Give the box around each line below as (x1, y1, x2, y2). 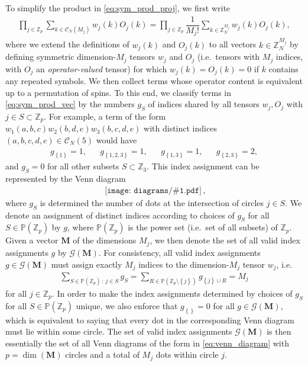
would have (96, 133, 137, 146)
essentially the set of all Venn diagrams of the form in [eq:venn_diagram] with (5, 336, 289, 349)
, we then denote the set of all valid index (150, 234, 300, 246)
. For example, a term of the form (44, 110, 166, 122)
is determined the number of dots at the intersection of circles (40, 196, 264, 208)
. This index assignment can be (147, 160, 260, 172)
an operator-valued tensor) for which (36, 62, 167, 75)
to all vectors (209, 38, 257, 50)
